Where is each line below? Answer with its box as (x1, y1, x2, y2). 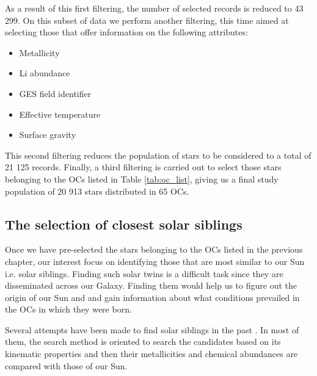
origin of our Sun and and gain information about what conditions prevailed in (5, 291, 300, 303)
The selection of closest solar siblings (5, 214, 242, 233)
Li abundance (19, 67, 70, 79)
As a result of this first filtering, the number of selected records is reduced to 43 (5, 2, 304, 14)
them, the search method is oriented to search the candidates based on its (5, 335, 281, 348)
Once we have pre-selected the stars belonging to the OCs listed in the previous (5, 243, 303, 256)
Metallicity (19, 46, 60, 59)
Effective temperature (19, 107, 101, 120)
